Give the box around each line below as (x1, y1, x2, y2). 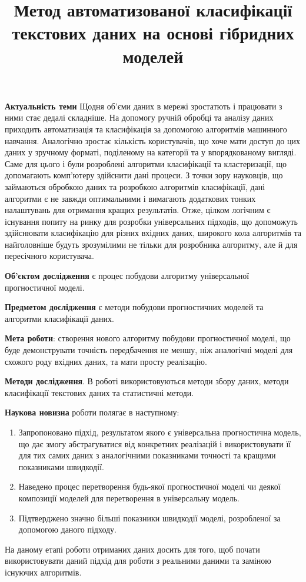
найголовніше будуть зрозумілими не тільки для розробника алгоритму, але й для (5, 238, 298, 250)
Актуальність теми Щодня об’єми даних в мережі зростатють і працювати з (5, 99, 282, 112)
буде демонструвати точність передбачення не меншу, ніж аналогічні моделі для (5, 344, 293, 356)
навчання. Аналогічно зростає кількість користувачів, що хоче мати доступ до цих (5, 134, 300, 147)
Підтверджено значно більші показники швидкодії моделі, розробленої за (18, 511, 281, 524)
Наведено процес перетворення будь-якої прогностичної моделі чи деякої (18, 480, 281, 493)
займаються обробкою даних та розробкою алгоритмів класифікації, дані (5, 180, 265, 192)
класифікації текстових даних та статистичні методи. (5, 386, 194, 398)
